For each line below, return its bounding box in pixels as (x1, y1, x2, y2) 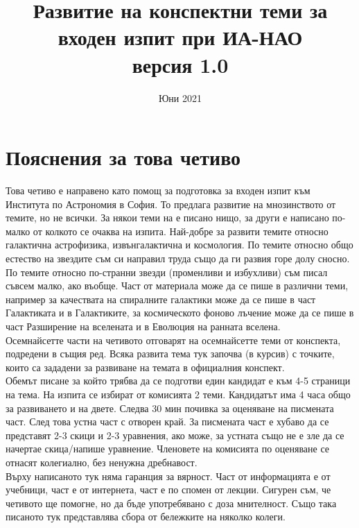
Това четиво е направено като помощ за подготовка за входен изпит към (6, 183, 310, 198)
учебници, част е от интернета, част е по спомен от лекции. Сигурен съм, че (6, 482, 331, 497)
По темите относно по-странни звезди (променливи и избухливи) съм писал (6, 264, 328, 279)
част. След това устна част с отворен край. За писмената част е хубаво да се (6, 414, 329, 429)
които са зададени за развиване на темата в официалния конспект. (6, 359, 285, 374)
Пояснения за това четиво (6, 143, 241, 171)
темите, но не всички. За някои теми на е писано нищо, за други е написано (6, 210, 329, 225)
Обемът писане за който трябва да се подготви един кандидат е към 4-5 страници (6, 373, 351, 388)
